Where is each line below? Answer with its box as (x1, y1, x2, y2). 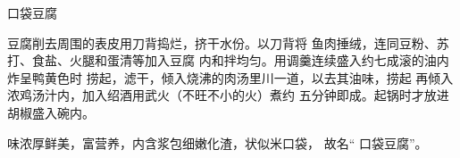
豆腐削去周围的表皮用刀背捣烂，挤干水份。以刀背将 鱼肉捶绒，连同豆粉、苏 (7, 33, 449, 52)
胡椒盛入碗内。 (7, 103, 95, 121)
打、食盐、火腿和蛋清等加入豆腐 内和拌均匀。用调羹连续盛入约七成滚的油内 (7, 51, 449, 70)
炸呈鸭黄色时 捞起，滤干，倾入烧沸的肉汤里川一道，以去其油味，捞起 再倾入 (7, 68, 454, 87)
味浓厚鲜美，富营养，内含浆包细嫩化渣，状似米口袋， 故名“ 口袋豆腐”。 (7, 133, 428, 152)
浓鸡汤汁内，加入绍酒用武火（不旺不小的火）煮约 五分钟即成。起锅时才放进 (7, 86, 449, 104)
